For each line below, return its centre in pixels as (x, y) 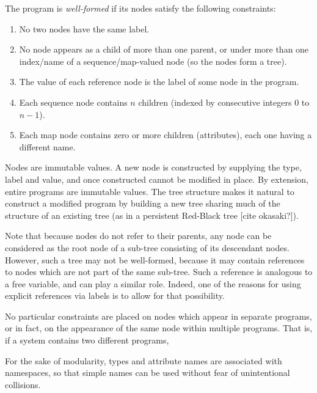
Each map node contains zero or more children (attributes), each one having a (166, 135)
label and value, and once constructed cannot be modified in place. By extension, (157, 179)
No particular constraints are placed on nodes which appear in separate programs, (158, 316)
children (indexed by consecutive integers (215, 102)
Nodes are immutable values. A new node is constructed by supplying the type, (153, 167)
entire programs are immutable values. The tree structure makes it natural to (150, 191)
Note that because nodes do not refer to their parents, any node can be (138, 236)
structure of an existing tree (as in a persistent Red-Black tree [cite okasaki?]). (152, 215)
